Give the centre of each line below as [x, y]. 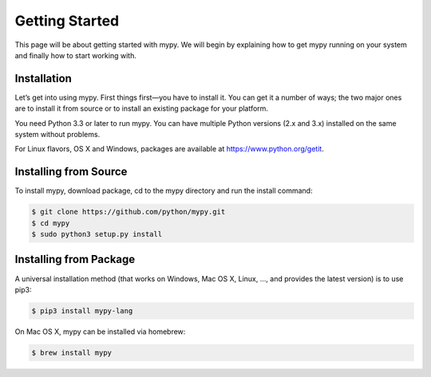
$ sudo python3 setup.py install [97, 234]
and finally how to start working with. [76, 55]
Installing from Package [75, 259]
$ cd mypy [51, 223]
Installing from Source [71, 172]
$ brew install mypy [71, 352]
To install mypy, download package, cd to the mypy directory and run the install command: [164, 190]
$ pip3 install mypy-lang [82, 310]
